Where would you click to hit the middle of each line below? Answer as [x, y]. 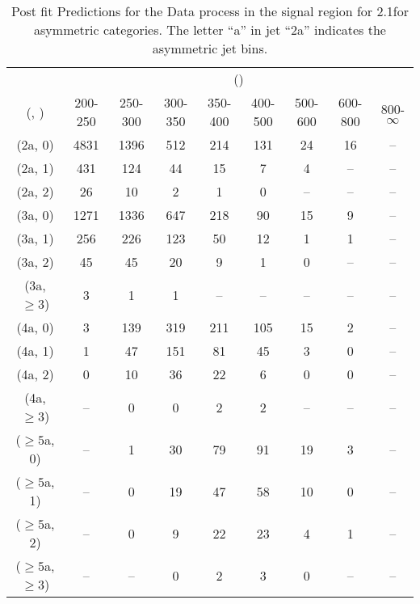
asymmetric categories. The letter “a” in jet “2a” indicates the [210, 30]
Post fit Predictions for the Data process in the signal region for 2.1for [210, 11]
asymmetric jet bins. [210, 48]
